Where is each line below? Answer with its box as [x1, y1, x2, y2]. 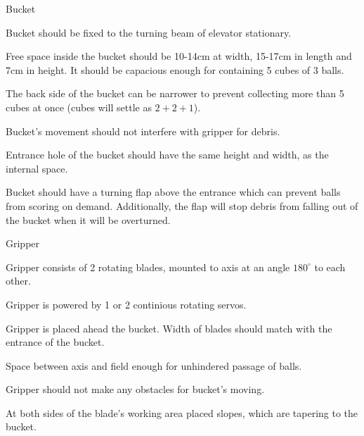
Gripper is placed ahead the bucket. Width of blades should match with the [6, 320, 332, 335]
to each [314, 259, 346, 274]
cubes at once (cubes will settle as [6, 99, 152, 114]
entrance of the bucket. [6, 335, 105, 349]
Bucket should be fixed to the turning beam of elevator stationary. [6, 25, 292, 39]
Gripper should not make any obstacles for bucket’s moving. [6, 382, 265, 397]
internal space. [6, 161, 68, 175]
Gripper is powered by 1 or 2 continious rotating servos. [6, 297, 247, 311]
